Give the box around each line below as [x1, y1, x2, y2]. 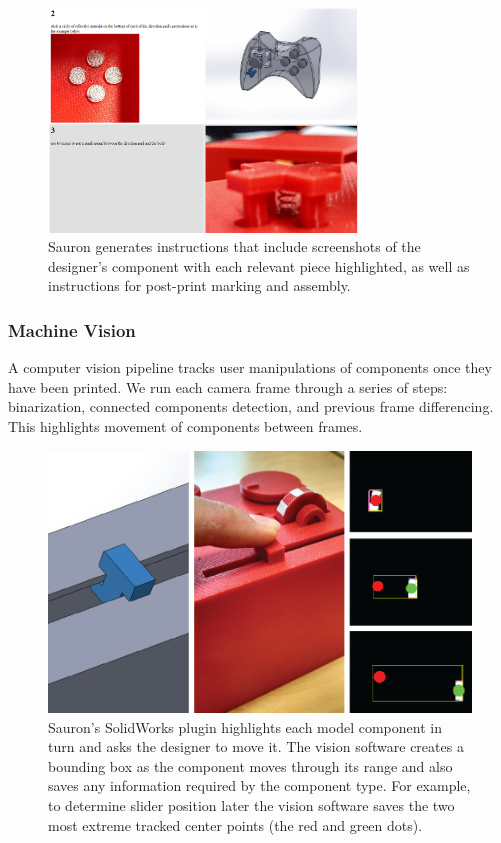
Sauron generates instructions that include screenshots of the [48, 236, 421, 257]
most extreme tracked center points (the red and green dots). [48, 814, 423, 835]
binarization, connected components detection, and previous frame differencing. [8, 396, 494, 417]
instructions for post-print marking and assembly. [48, 275, 351, 296]
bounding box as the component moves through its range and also [48, 755, 453, 776]
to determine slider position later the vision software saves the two [48, 795, 455, 816]
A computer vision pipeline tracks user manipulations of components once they [8, 357, 492, 378]
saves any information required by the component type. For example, [48, 775, 471, 796]
